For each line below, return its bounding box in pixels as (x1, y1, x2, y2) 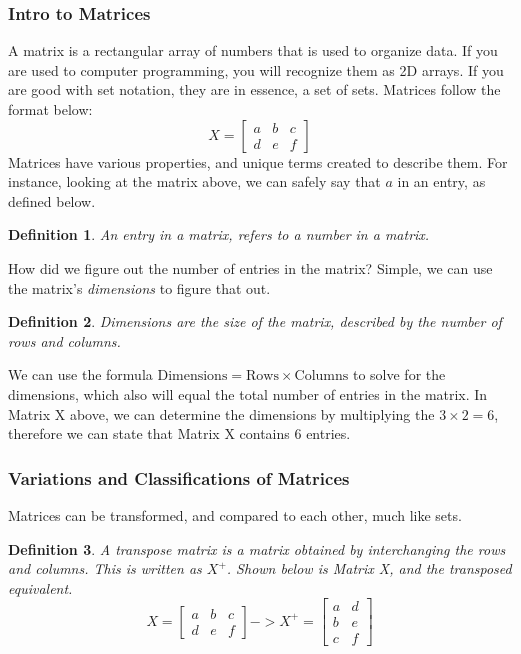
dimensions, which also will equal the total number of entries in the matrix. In (8, 383, 488, 404)
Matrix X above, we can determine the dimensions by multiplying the (8, 403, 435, 424)
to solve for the (352, 364, 446, 385)
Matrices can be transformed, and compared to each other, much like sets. (8, 504, 462, 525)
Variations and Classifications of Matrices (8, 465, 350, 490)
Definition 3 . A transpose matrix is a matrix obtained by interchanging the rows (8, 538, 506, 559)
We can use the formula (8, 364, 153, 385)
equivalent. (8, 577, 73, 598)
